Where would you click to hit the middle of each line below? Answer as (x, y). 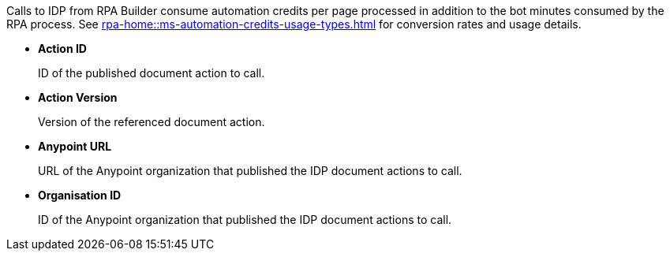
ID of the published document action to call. (152, 73)
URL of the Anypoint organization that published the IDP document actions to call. (250, 171)
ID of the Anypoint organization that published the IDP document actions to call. (245, 220)
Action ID (62, 48)
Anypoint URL (75, 146)
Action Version (78, 97)
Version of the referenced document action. (152, 122)
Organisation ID (80, 195)
